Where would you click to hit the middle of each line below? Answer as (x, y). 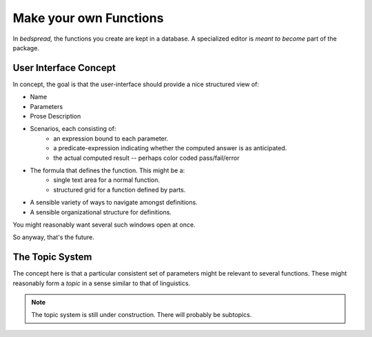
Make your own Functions (88, 18)
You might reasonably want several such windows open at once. (104, 225)
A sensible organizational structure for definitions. (101, 212)
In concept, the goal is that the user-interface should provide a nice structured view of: (136, 84)
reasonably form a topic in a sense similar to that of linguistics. (102, 283)
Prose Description (55, 116)
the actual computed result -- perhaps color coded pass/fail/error (146, 158)
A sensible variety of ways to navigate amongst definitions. (114, 203)
